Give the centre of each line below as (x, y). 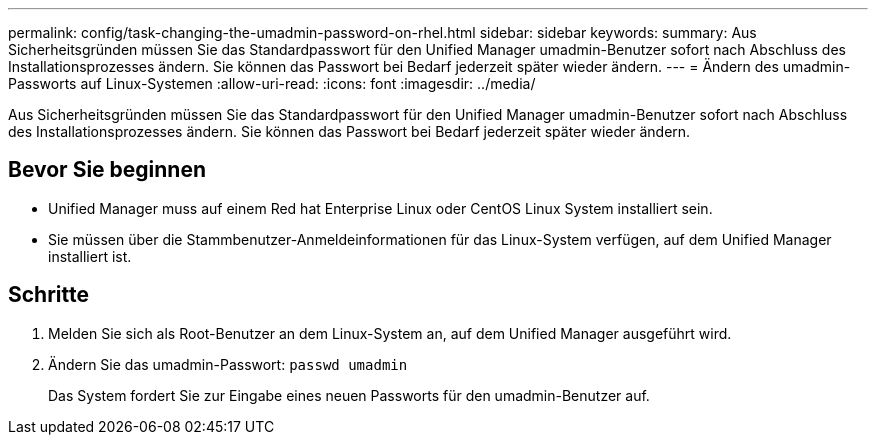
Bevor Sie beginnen (107, 170)
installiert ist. (90, 256)
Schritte (48, 295)
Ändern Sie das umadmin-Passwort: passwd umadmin (228, 364)
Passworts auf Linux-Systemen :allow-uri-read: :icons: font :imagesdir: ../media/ (272, 83)
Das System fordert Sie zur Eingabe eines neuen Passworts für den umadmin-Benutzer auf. (349, 395)
